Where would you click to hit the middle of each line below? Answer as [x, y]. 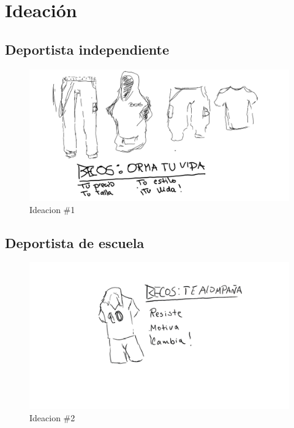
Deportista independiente [87, 49]
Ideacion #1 [52, 209]
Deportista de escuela [75, 242]
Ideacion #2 [52, 417]
